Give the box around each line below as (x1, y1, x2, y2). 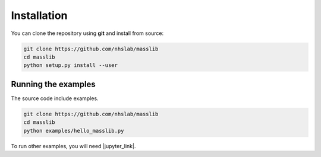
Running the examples (11, 79, 96, 89)
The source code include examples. (11, 95, 99, 102)
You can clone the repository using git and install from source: (11, 30, 164, 37)
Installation (11, 9, 68, 22)
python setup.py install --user (23, 62, 118, 69)
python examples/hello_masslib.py (23, 127, 124, 134)
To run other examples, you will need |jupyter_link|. (11, 142, 136, 149)
